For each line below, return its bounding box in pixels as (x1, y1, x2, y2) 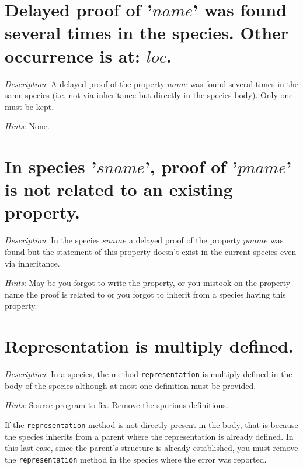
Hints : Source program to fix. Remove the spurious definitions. (5, 399, 228, 411)
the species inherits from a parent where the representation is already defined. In (5, 430, 294, 442)
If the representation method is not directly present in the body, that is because (5, 418, 298, 430)
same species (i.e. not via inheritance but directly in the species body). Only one (5, 89, 293, 101)
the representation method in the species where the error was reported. (5, 453, 267, 465)
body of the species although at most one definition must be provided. (5, 379, 256, 391)
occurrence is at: (5, 43, 140, 67)
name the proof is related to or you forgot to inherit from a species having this (5, 288, 286, 300)
